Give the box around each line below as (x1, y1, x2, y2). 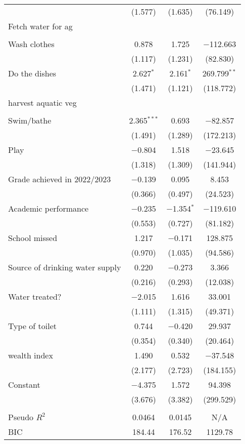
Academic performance (8, 203, 89, 214)
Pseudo (8, 411, 34, 423)
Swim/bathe (8, 114, 52, 126)
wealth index (8, 349, 53, 361)
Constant (8, 379, 40, 390)
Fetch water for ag (8, 20, 73, 32)
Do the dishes (8, 67, 57, 79)
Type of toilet (8, 320, 57, 332)
